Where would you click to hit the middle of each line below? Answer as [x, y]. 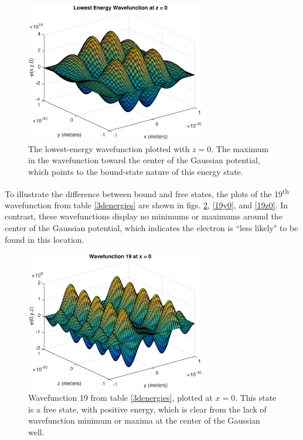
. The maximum [240, 148]
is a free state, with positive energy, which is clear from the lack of [147, 409]
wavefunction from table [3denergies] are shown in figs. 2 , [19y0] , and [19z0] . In [147, 204]
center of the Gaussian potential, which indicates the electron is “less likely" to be [151, 227]
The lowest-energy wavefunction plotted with [109, 148]
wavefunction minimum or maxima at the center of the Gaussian [144, 420]
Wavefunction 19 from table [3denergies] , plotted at [120, 397]
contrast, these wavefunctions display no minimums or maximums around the [144, 216]
